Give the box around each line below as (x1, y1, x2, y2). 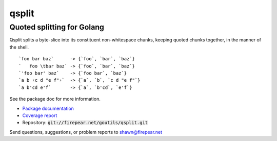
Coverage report (22, 112, 57, 119)
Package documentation (22, 105, 74, 111)
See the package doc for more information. (9, 96, 101, 102)
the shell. (9, 44, 29, 50)
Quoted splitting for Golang (9, 22, 105, 32)
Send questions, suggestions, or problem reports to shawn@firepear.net (9, 129, 163, 135)
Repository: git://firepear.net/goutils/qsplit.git (22, 120, 148, 126)
